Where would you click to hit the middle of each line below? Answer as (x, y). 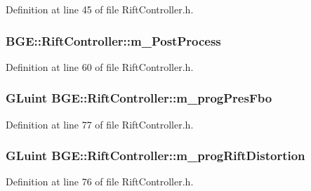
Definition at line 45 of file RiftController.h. (100, 9)
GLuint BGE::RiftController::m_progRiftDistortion (155, 156)
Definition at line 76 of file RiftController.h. (100, 182)
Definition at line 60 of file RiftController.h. (100, 66)
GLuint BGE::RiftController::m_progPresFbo (139, 98)
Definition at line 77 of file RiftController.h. (100, 124)
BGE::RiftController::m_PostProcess (113, 40)
